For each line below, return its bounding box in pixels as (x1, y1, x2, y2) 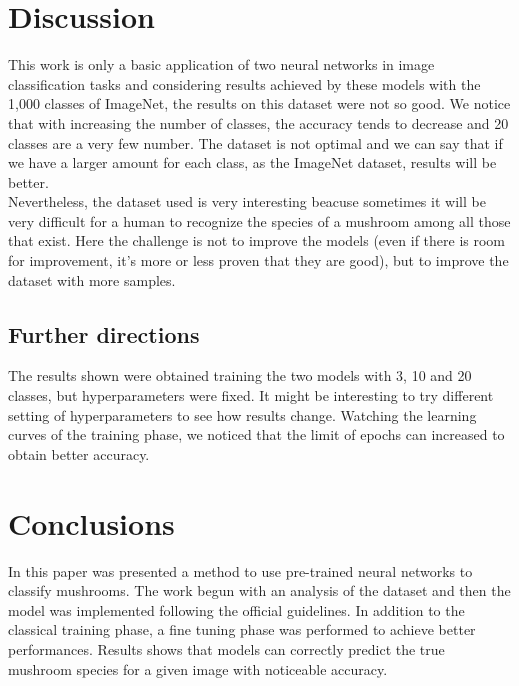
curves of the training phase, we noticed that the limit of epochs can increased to (8, 424, 505, 445)
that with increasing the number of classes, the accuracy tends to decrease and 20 (8, 112, 509, 133)
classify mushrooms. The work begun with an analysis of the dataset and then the (8, 580, 511, 601)
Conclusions (8, 502, 175, 543)
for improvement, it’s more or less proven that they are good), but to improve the (8, 250, 509, 271)
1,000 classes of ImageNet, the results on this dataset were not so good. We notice (8, 93, 511, 114)
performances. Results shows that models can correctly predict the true (8, 638, 445, 659)
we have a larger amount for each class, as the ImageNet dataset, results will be (8, 152, 497, 173)
